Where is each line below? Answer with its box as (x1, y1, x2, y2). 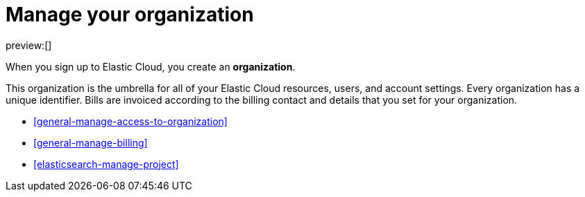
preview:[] (6, 39, 52, 51)
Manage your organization (6, 3, 254, 26)
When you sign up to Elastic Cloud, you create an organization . (6, 60, 296, 73)
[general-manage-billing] (33, 136, 148, 149)
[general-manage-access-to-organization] (33, 115, 228, 127)
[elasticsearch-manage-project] (33, 158, 179, 170)
